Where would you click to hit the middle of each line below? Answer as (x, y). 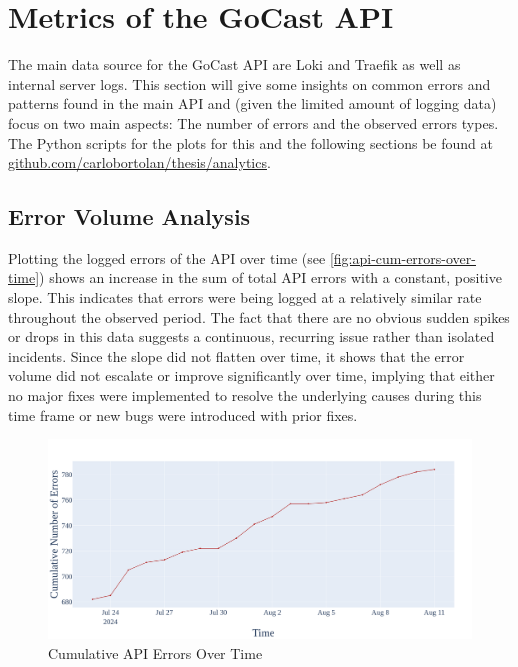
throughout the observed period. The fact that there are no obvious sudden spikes (259, 316)
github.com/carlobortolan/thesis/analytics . (139, 162)
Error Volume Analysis (129, 216)
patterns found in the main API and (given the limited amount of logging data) (252, 103)
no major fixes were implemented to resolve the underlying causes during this (245, 395)
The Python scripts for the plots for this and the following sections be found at (250, 142)
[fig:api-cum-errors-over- (402, 257)
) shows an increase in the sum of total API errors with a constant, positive (270, 277)
